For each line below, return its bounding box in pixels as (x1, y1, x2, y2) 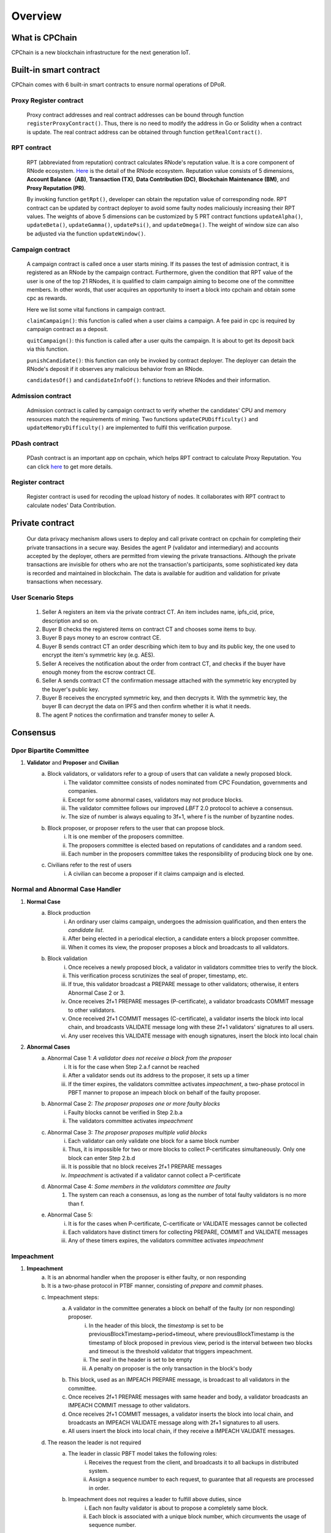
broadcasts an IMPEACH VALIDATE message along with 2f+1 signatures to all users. (68, 1419, 280, 1426)
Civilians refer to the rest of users (47, 862, 132, 869)
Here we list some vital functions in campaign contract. (26, 305, 166, 313)
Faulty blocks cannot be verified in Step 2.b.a (68, 1109, 183, 1116)
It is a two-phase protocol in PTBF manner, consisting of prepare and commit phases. (47, 1282, 264, 1290)
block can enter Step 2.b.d (68, 1154, 135, 1161)
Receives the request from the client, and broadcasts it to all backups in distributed (89, 1458, 299, 1466)
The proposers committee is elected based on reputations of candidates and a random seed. (68, 841, 303, 849)
